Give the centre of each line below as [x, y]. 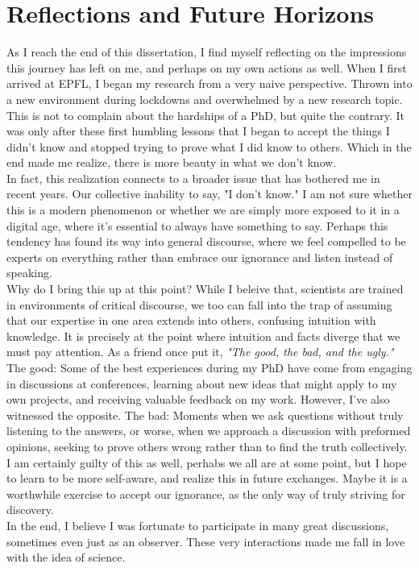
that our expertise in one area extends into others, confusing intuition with [191, 320]
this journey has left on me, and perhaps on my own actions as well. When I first [207, 67]
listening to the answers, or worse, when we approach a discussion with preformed [209, 431]
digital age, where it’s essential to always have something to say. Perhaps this [197, 225]
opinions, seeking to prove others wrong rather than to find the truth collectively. [207, 446]
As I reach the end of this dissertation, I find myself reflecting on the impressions [207, 52]
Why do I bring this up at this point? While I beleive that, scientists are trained [205, 289]
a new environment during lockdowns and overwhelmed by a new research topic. [205, 99]
